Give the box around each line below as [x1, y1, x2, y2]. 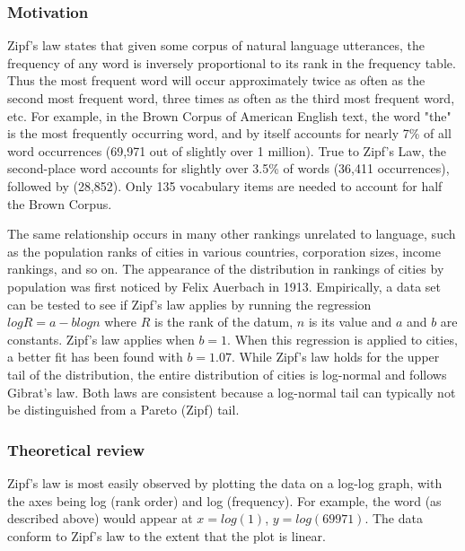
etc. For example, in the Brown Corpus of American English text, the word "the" [7, 106, 452, 125]
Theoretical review [7, 438, 145, 460]
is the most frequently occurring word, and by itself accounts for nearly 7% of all [7, 124, 452, 143]
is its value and [308, 312, 392, 331]
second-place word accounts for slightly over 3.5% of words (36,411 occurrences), [7, 159, 450, 178]
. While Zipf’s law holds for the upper [232, 347, 440, 366]
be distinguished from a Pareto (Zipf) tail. [7, 400, 240, 419]
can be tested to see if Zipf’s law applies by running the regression [7, 294, 372, 313]
